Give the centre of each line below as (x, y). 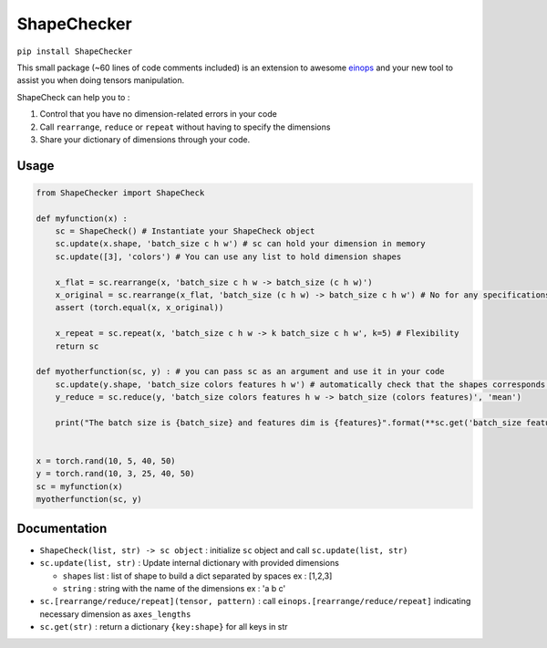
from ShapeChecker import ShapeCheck (120, 193)
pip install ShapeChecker (75, 51)
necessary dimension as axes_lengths (115, 614)
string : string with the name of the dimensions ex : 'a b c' (174, 588)
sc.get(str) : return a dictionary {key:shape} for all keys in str (164, 627)
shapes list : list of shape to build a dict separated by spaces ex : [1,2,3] (197, 576)
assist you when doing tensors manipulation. (101, 80)
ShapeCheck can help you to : (73, 97)
